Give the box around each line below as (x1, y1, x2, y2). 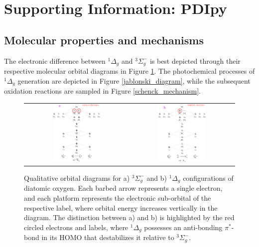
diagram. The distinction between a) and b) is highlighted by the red (24, 212, 235, 223)
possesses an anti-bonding (144, 222, 223, 232)
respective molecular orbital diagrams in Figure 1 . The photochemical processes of (4, 66, 255, 76)
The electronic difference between (4, 55, 106, 66)
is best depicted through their (149, 55, 241, 66)
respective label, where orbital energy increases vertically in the (24, 202, 218, 213)
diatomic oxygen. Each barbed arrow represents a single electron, (24, 183, 223, 193)
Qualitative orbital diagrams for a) (24, 172, 130, 183)
